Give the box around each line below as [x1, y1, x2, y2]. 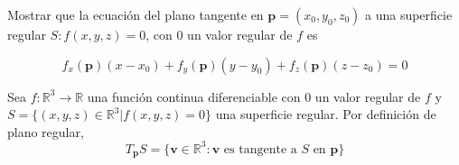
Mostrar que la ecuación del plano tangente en [7, 5, 264, 23]
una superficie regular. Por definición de [215, 105, 436, 124]
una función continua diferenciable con [87, 87, 301, 105]
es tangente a [223, 142, 297, 156]
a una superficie [365, 5, 453, 23]
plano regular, [7, 122, 84, 141]
